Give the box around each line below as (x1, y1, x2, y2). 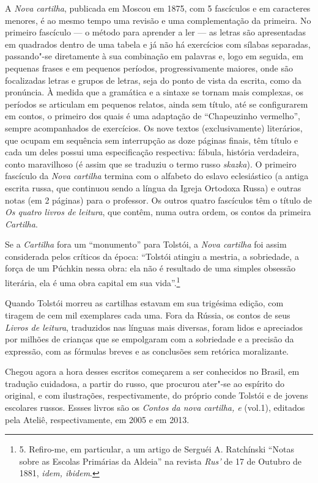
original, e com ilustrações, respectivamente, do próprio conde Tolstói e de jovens (5, 389, 308, 402)
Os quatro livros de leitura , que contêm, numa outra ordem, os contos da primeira (5, 205, 311, 218)
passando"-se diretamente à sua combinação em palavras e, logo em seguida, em (5, 50, 303, 62)
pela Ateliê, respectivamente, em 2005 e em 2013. (5, 413, 190, 426)
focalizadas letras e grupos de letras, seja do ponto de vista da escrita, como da (5, 73, 301, 86)
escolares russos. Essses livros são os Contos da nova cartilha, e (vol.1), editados (5, 401, 305, 414)
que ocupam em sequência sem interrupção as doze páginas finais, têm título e (5, 133, 298, 146)
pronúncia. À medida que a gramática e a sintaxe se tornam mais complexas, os (5, 86, 304, 98)
